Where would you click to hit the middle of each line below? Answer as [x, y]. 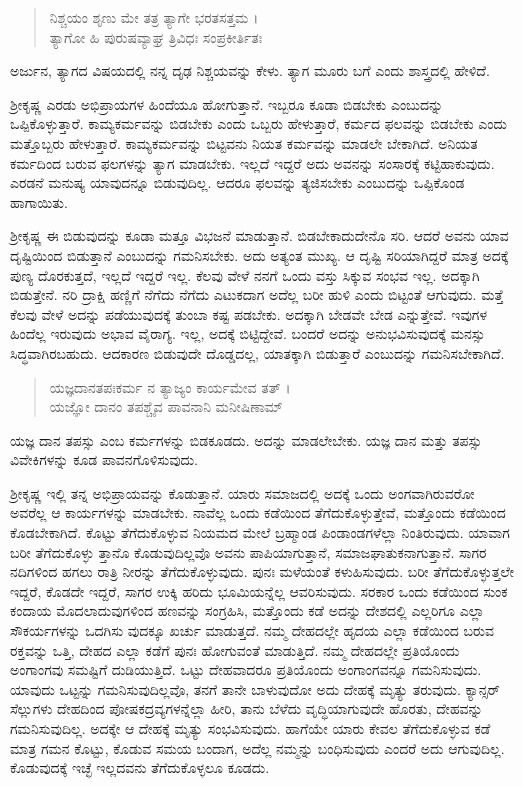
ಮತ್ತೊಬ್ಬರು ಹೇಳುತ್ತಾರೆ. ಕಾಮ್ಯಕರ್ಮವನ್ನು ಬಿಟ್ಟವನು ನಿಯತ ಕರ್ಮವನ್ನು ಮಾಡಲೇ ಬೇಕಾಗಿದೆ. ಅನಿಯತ [244, 142]
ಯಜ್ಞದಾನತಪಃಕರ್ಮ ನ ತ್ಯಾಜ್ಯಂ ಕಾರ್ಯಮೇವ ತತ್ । [170, 386]
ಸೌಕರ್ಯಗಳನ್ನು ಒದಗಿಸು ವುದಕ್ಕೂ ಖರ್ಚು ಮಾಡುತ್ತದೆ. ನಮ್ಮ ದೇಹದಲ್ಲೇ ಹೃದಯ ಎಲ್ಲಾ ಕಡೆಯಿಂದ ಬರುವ [252, 630]
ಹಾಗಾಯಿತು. [39, 201]
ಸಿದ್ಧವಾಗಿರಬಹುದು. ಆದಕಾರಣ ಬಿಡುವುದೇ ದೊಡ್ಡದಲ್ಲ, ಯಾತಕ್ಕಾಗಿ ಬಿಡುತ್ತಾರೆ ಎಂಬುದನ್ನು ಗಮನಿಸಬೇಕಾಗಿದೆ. [257, 352]
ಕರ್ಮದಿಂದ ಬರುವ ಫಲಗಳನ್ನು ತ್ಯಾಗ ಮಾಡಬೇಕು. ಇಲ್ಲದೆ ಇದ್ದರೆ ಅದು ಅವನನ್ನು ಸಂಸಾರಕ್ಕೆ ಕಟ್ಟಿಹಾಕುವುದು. [252, 162]
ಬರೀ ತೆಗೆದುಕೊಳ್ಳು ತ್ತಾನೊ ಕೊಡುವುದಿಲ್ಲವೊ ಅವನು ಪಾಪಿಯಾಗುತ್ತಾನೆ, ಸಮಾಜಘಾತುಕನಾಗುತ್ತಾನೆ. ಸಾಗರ [248, 551]
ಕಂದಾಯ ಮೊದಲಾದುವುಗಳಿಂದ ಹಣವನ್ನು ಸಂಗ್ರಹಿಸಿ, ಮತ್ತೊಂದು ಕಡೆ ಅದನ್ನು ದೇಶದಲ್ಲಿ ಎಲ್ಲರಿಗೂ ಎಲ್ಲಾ [247, 610]
